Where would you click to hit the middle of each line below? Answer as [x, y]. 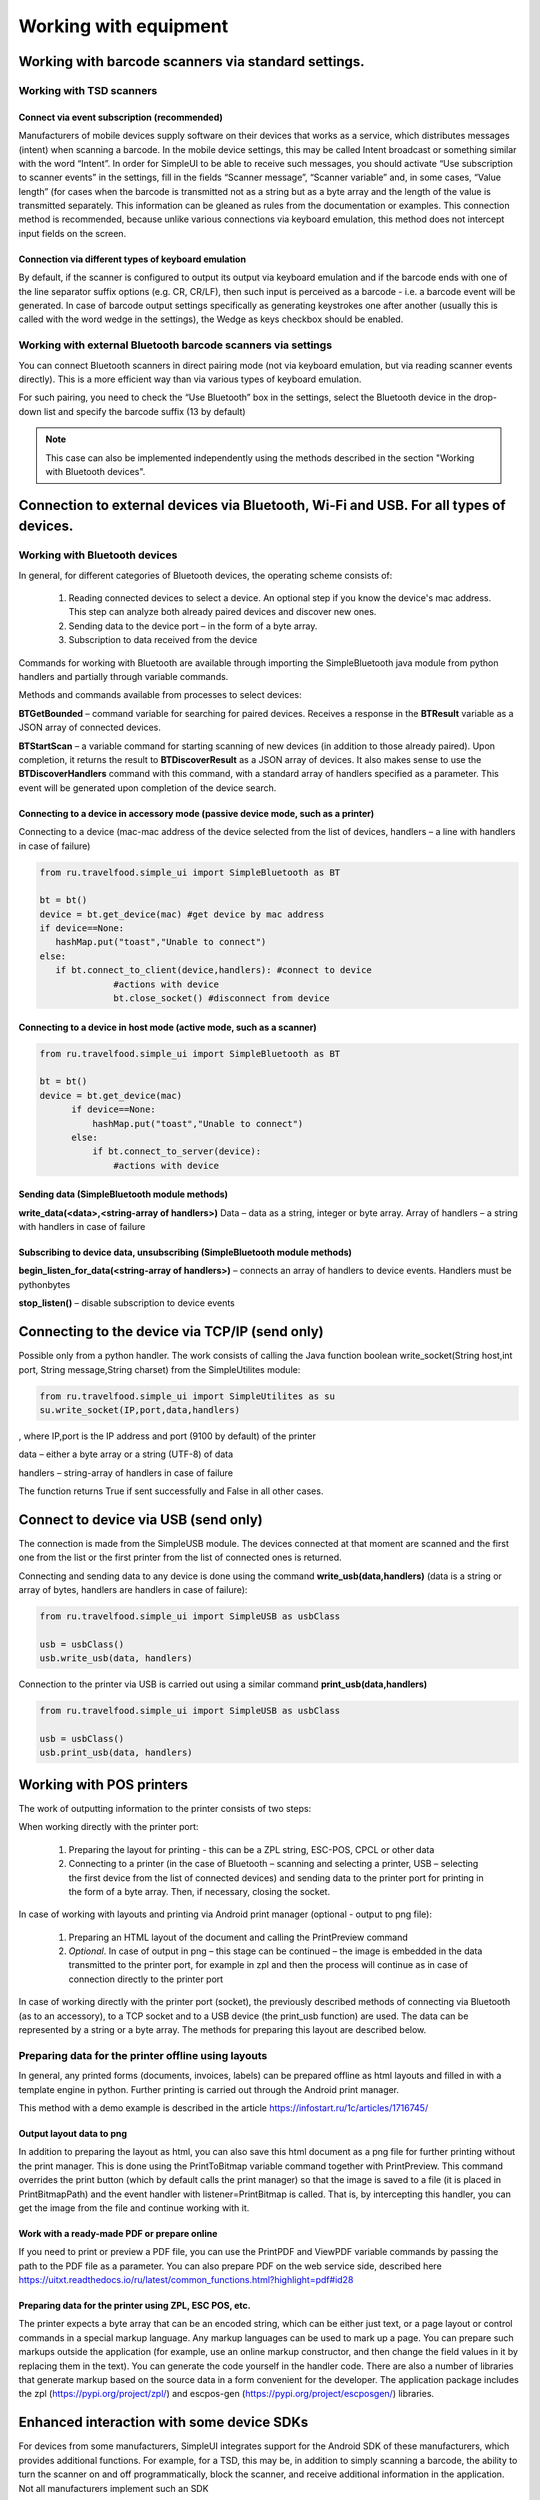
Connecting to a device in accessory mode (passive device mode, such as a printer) [196, 813]
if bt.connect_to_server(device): [176, 1151]
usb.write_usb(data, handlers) [116, 1658]
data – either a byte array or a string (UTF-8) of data [126, 1454]
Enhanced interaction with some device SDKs [163, 2422]
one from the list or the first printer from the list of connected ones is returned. [180, 1557]
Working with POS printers [103, 1784]
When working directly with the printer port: [108, 1827]
